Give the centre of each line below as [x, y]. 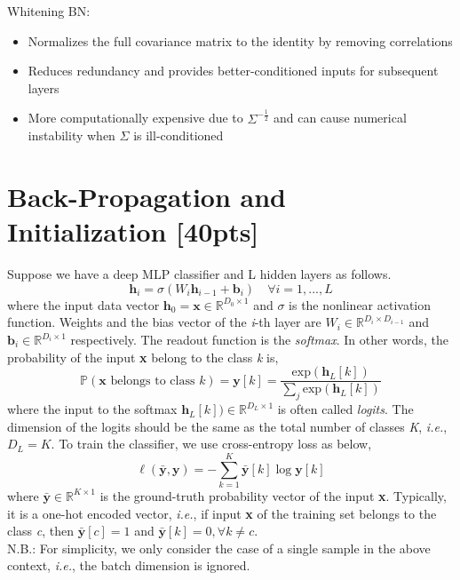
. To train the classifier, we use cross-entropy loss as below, [211, 444]
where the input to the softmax [92, 409]
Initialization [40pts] [133, 231]
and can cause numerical [340, 118]
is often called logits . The [345, 409]
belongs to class [153, 381]
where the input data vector [83, 304]
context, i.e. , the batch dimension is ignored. [129, 565]
